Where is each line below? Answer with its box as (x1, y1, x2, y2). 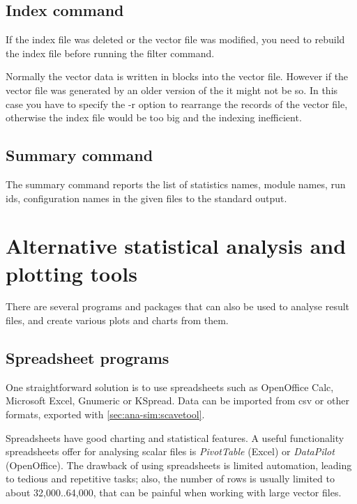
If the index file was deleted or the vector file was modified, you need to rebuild (6, 32, 345, 47)
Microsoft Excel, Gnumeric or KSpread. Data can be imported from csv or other (6, 393, 349, 408)
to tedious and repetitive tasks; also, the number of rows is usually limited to (6, 471, 335, 486)
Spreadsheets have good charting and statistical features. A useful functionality (6, 430, 344, 445)
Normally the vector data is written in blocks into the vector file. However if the (6, 69, 349, 84)
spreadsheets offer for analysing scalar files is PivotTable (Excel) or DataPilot (6, 444, 335, 459)
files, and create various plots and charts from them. (6, 313, 229, 328)
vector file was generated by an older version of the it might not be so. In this (6, 82, 338, 97)
